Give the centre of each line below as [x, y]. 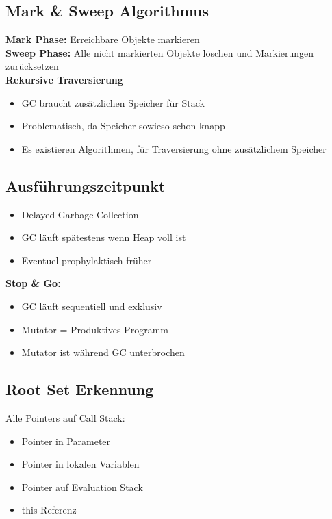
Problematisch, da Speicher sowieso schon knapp [123, 126]
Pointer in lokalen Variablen [80, 464]
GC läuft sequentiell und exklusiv [92, 306]
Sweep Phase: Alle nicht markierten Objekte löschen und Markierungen [160, 52]
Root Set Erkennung [80, 389]
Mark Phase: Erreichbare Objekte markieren [103, 39]
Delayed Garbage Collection [80, 214]
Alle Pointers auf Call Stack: [65, 417]
